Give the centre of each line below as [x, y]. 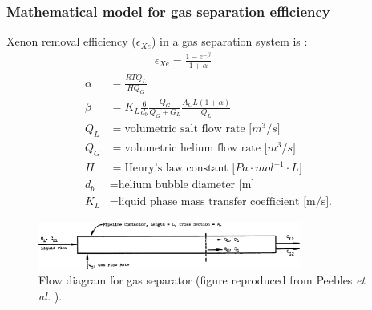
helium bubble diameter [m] [186, 185]
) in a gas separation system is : [229, 41]
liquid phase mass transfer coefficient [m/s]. [225, 202]
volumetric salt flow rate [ [188, 129]
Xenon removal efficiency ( [71, 41]
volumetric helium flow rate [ [196, 148]
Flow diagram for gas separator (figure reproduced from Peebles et [202, 280]
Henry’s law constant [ [180, 169]
